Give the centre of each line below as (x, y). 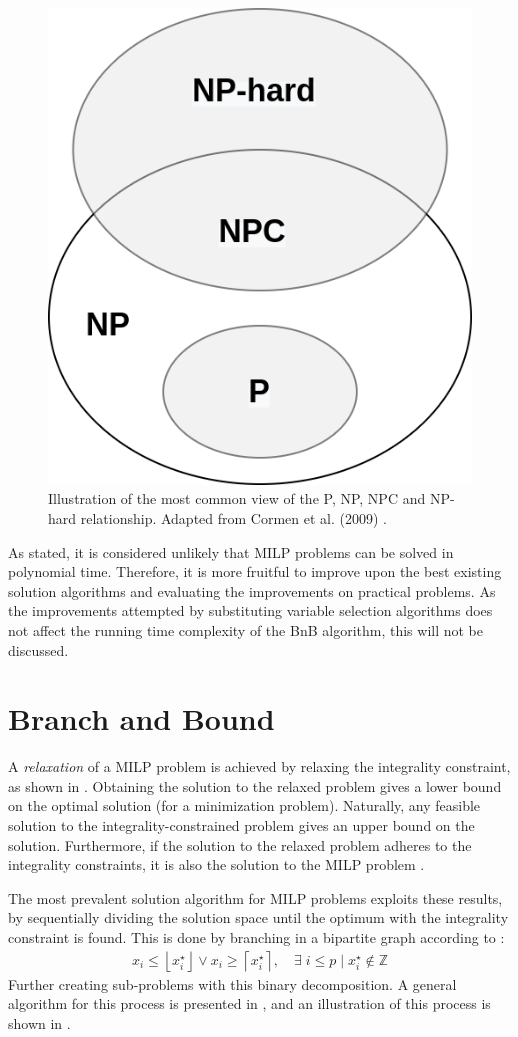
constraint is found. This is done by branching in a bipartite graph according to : (256, 936)
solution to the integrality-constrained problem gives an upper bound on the (241, 825)
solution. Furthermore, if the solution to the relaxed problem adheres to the (240, 844)
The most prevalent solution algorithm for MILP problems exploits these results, (255, 897)
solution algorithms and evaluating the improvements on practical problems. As (252, 590)
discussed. (38, 649)
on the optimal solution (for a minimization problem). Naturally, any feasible (244, 805)
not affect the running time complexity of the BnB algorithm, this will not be (246, 629)
